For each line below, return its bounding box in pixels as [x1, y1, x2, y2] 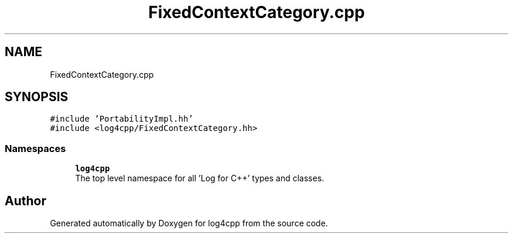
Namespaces [5, 142, 66, 154]
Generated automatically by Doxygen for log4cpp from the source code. [50, 218, 328, 229]
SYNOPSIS [5, 89, 69, 105]
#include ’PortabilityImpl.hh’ [50, 114, 193, 124]
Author [5, 193, 46, 208]
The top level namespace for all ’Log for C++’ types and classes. [75, 173, 324, 184]
